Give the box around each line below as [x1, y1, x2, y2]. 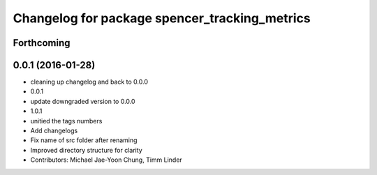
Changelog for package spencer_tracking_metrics [13, 10, 311, 26]
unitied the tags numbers [30, 116, 103, 125]
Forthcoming [13, 37, 71, 49]
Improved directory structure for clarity [30, 146, 142, 154]
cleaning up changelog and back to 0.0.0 [30, 77, 149, 86]
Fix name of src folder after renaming [30, 136, 138, 144]
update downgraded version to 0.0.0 [30, 97, 135, 105]
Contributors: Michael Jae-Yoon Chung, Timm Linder [30, 155, 183, 164]
